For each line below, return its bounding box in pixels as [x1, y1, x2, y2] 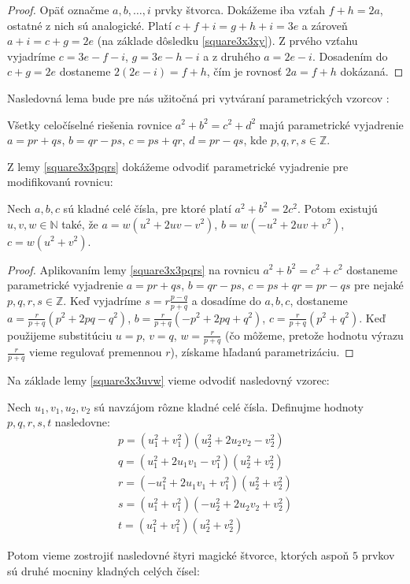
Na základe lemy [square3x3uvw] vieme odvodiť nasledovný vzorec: [7, 372, 330, 389]
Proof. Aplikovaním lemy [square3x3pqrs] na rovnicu [7, 261, 260, 277]
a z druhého [203, 47, 260, 64]
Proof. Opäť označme [7, 2, 109, 17]
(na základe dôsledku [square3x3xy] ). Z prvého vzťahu [97, 32, 358, 49]
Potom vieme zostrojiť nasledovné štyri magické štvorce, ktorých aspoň [7, 547, 349, 564]
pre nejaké [354, 277, 404, 293]
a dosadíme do [191, 292, 261, 308]
